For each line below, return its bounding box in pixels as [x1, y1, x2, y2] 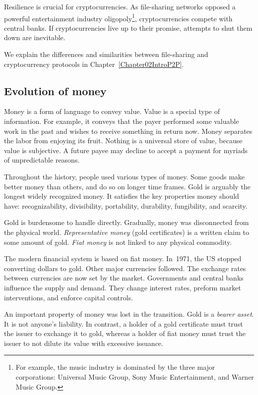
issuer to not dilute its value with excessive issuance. [4, 338, 163, 348]
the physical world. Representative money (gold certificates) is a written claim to [4, 226, 249, 237]
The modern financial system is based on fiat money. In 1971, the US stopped [4, 253, 242, 264]
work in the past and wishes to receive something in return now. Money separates [4, 125, 253, 136]
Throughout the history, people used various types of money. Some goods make [4, 171, 245, 181]
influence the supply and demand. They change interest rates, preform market [4, 282, 241, 292]
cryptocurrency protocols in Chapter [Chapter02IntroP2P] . [4, 58, 184, 69]
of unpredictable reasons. [4, 155, 80, 165]
